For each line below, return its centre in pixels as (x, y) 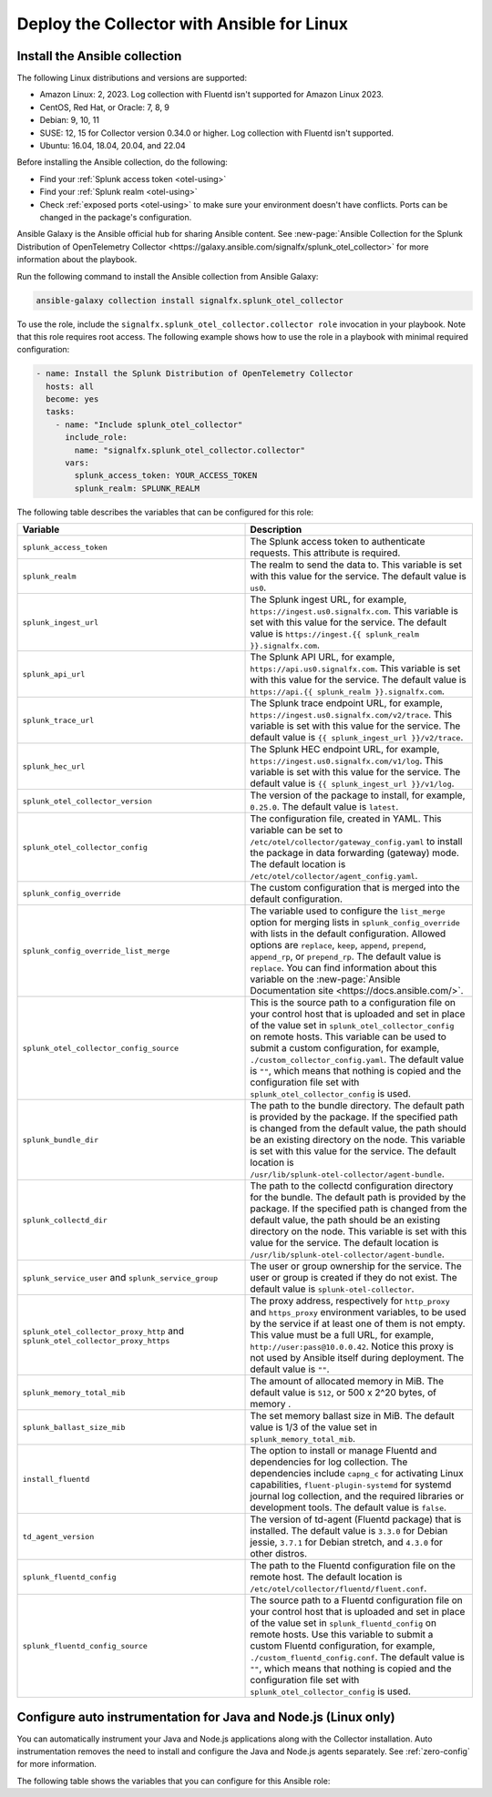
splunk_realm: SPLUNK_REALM (137, 488)
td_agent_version (58, 1536)
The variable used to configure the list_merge (348, 911)
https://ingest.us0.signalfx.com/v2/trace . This (351, 715)
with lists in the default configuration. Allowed (348, 934)
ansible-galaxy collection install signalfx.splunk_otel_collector (190, 300)
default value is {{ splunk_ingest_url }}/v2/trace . (357, 738)
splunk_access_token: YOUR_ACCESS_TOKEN (166, 475)
